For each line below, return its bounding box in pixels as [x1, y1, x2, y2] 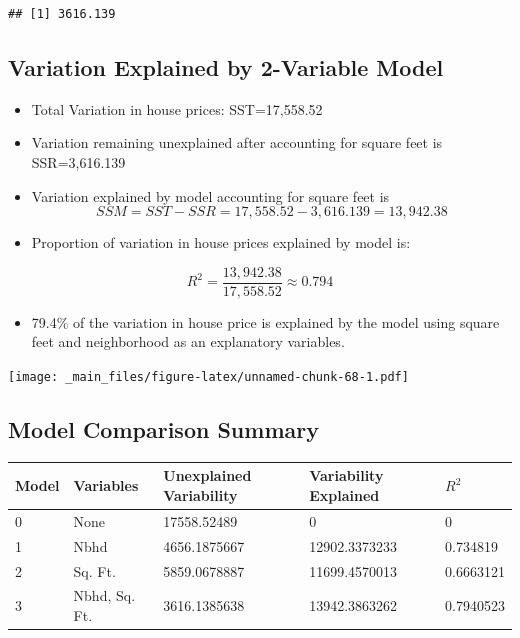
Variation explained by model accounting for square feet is [31, 185, 390, 206]
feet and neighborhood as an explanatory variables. [31, 331, 345, 352]
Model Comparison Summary [8, 414, 319, 445]
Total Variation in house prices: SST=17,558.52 [31, 98, 323, 119]
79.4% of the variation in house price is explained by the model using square [31, 311, 500, 332]
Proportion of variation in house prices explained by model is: [31, 232, 411, 253]
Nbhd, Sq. [73, 585, 136, 606]
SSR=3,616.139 [31, 151, 126, 172]
